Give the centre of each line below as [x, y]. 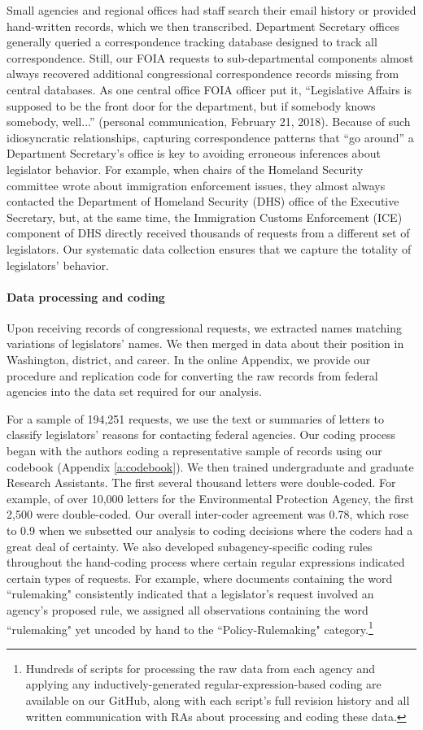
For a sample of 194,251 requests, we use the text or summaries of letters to [196, 418]
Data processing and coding [86, 296]
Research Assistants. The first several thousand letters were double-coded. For [201, 482]
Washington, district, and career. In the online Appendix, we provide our [189, 360]
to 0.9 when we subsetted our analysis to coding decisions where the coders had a [210, 530]
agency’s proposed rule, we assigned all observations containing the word [188, 609]
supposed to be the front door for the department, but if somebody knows [191, 105]
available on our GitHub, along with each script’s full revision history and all [218, 700]
